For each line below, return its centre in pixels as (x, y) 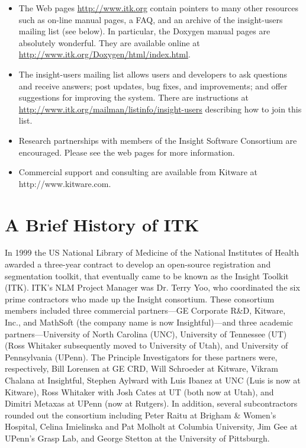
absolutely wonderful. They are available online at (109, 42)
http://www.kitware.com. (65, 183)
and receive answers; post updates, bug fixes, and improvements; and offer (153, 86)
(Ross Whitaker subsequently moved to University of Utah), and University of (146, 345)
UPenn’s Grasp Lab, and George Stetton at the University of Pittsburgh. (137, 438)
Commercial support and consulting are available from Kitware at (138, 172)
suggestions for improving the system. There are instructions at (133, 97)
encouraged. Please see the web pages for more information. (127, 152)
